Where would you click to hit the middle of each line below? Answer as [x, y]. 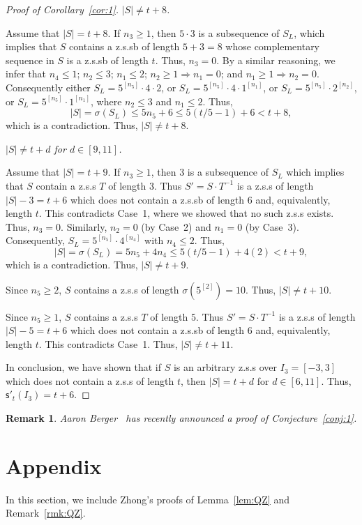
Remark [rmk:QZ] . [46, 513]
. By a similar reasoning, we [276, 60]
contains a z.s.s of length [127, 289]
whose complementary [273, 46]
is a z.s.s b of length [107, 60]
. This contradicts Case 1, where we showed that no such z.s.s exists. [186, 213]
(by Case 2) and [176, 226]
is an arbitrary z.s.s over [225, 367]
